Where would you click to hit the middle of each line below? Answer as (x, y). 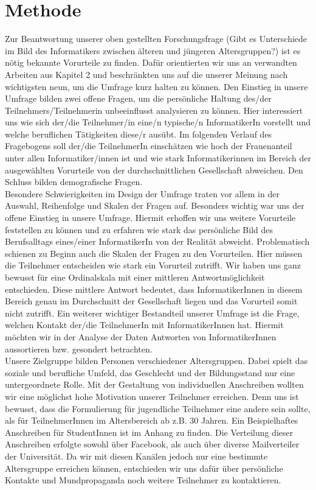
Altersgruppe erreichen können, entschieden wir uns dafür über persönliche (144, 468)
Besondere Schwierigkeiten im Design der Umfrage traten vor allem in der (142, 193)
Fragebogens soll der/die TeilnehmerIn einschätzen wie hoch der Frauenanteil (149, 146)
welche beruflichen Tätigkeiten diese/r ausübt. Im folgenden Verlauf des (139, 134)
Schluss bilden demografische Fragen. (74, 182)
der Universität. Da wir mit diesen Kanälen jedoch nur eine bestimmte (136, 456)
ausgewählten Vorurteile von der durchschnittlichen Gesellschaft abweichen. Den (154, 170)
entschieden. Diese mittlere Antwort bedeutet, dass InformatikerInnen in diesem (154, 289)
